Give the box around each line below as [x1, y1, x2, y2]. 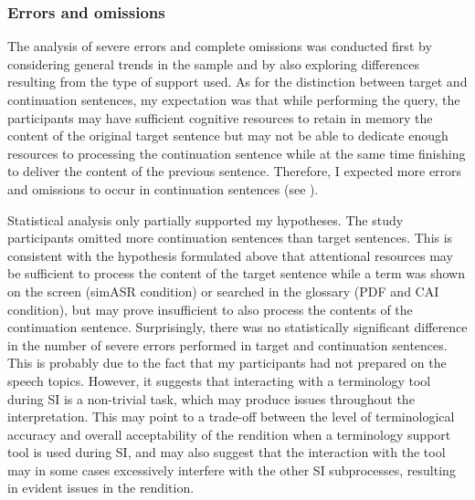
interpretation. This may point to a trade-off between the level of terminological [7, 407, 455, 426]
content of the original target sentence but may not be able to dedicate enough [7, 126, 449, 145]
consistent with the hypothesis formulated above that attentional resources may [7, 245, 453, 265]
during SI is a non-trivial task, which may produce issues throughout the [7, 389, 415, 408]
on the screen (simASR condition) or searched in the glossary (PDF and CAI [7, 281, 439, 300]
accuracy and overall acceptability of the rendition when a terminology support [7, 424, 451, 443]
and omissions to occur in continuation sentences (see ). [7, 179, 319, 198]
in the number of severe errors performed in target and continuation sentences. [7, 335, 448, 354]
